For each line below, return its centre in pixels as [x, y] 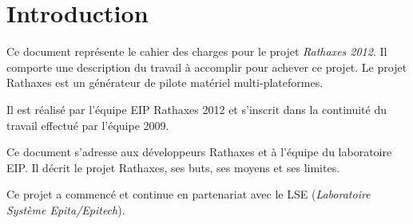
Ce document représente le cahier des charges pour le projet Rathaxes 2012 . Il [197, 51]
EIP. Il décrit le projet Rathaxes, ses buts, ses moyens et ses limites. [173, 167]
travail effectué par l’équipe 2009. [88, 125]
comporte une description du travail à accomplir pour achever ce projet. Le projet [207, 67]
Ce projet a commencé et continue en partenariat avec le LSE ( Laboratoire [189, 194]
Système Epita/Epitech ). [66, 209]
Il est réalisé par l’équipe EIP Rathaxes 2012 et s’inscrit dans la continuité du [197, 109]
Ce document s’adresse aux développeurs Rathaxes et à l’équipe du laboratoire [199, 152]
